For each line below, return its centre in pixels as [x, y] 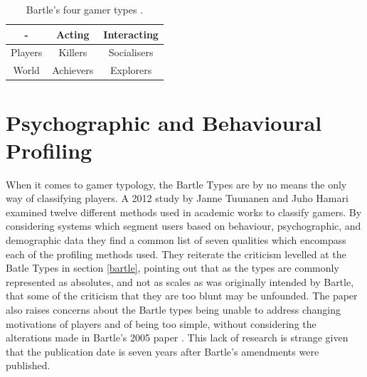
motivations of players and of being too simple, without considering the [161, 323]
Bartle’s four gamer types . [85, 9]
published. [28, 365]
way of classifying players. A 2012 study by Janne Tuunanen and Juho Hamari [177, 198]
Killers [73, 52]
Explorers [131, 70]
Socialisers [131, 52]
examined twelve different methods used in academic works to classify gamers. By [184, 212]
